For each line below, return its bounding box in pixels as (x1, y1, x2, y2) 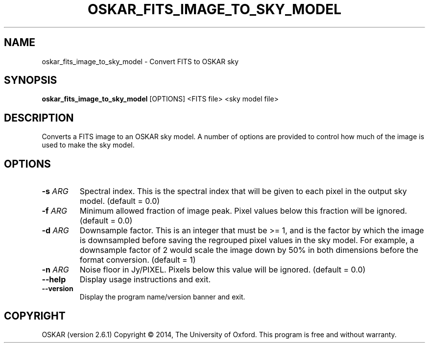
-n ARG (42, 265, 69, 275)
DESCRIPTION (4, 111, 74, 124)
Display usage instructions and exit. (79, 274, 211, 285)
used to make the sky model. (42, 141, 135, 149)
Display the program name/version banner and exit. (79, 293, 245, 301)
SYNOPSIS (4, 74, 57, 87)
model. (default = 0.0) (79, 196, 160, 206)
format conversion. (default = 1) (79, 255, 196, 265)
